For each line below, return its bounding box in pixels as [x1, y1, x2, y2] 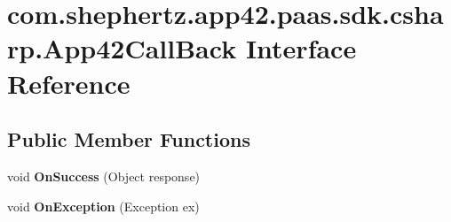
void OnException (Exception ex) [7, 196, 200, 215]
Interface [245, 30, 357, 66]
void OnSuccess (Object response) [7, 166, 201, 185]
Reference [7, 65, 131, 101]
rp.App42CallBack [7, 30, 237, 66]
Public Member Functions [7, 126, 250, 153]
